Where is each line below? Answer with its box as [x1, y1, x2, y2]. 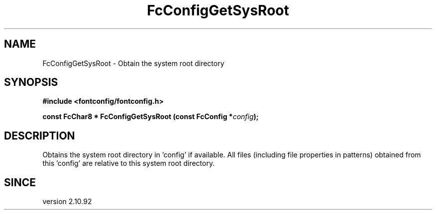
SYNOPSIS [4, 76, 58, 89]
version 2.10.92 [42, 197, 92, 206]
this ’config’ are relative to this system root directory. [42, 159, 215, 168]
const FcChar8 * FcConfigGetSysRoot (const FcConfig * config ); [42, 112, 259, 121]
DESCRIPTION [4, 129, 75, 142]
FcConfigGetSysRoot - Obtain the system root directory [42, 59, 224, 68]
